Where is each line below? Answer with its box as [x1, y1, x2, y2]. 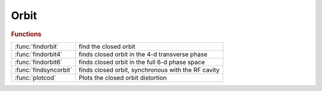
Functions [11, 30, 42, 38]
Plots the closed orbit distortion [78, 73, 167, 81]
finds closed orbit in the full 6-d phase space [78, 58, 205, 66]
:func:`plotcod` [14, 73, 57, 81]
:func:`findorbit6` [14, 58, 63, 66]
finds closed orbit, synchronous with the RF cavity [78, 65, 220, 74]
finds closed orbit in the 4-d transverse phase [78, 50, 208, 58]
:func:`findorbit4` [14, 50, 63, 58]
